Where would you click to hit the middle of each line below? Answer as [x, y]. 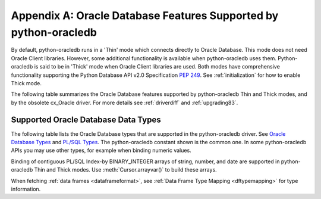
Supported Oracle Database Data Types [86, 119]
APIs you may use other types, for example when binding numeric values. [101, 150]
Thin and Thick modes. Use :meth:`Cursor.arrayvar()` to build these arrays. [125, 170]
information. [26, 189]
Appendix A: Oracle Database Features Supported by [145, 15]
